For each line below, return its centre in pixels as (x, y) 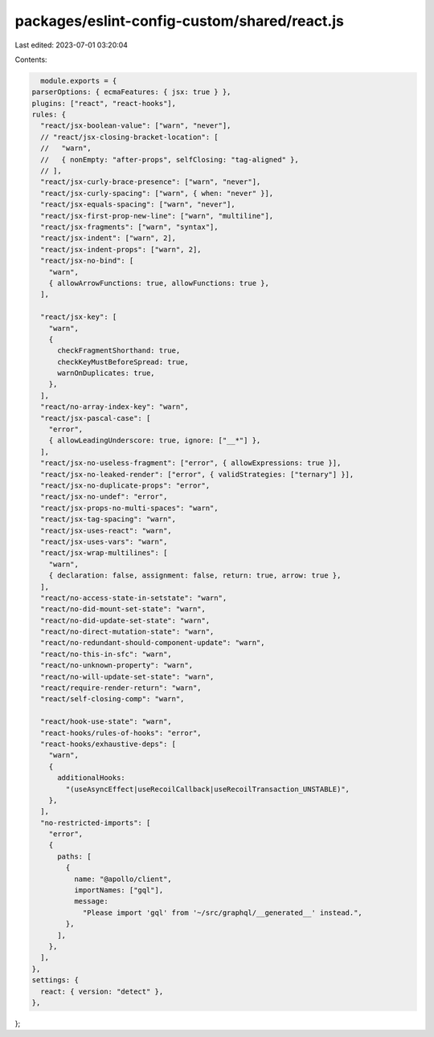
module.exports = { (79, 81)
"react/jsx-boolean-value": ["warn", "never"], (136, 126)
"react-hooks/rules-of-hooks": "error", (121, 733)
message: (91, 901)
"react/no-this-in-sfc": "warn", (106, 654)
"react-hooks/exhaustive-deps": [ (108, 744)
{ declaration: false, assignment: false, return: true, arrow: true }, (195, 576)
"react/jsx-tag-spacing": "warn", (108, 519)
